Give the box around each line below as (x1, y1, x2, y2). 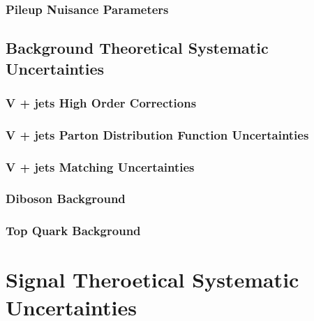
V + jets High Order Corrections (6, 94, 197, 111)
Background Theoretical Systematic (6, 37, 269, 59)
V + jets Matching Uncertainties (6, 158, 195, 175)
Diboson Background (6, 190, 126, 207)
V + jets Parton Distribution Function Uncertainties (6, 126, 309, 143)
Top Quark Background (6, 222, 141, 239)
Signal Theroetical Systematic (6, 265, 299, 294)
